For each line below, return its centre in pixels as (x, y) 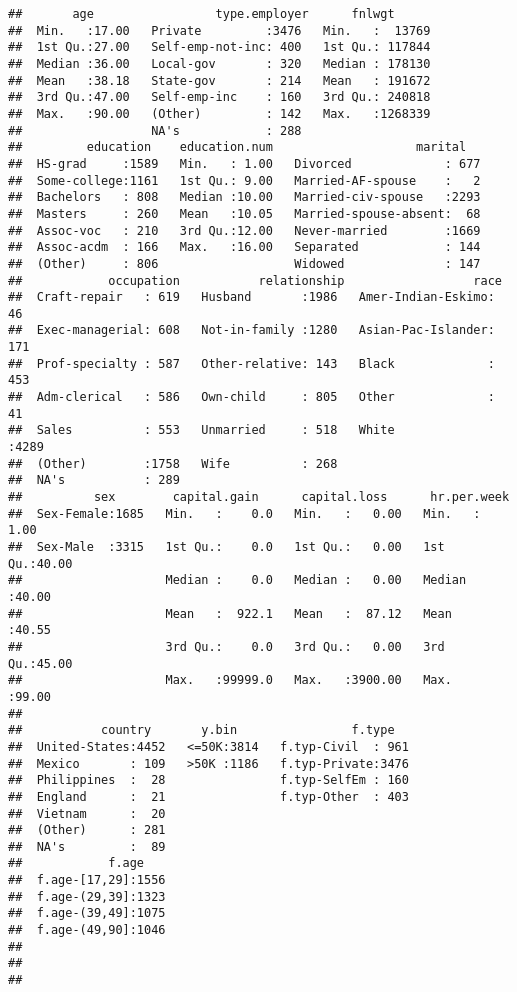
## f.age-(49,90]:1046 (87, 930)
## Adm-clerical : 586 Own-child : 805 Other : (251, 397)
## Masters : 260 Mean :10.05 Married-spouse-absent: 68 (244, 213)
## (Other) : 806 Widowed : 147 (244, 263)
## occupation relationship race (255, 280)
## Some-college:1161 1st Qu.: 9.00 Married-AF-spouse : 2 (244, 180)
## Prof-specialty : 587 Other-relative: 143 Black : (251, 363)
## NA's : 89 (87, 846)
